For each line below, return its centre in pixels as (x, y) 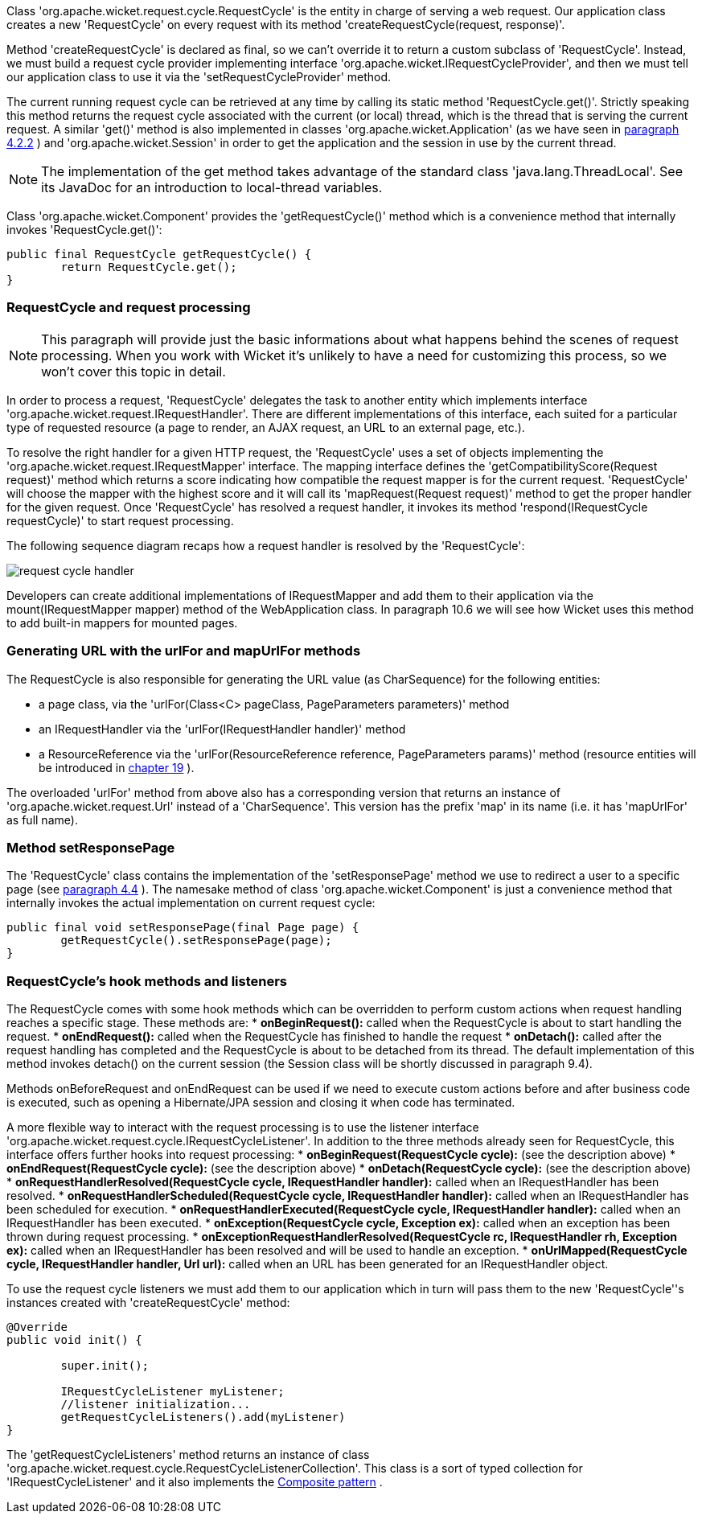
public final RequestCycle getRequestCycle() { (159, 254)
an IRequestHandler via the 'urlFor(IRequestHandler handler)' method (222, 729)
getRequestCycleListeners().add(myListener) (203, 1417)
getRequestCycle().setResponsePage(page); (196, 941)
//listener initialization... (156, 1404)
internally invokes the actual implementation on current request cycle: (191, 903)
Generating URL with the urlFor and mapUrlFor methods (184, 651)
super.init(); (105, 1366)
